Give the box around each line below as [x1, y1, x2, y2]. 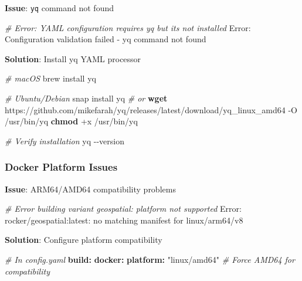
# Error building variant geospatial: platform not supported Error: [5, 202, 242, 215]
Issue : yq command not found [5, 2, 114, 13]
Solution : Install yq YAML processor [5, 52, 141, 65]
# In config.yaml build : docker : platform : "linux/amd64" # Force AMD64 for [5, 253, 295, 265]
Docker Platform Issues [5, 160, 118, 174]
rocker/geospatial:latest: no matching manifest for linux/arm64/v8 [5, 214, 243, 226]
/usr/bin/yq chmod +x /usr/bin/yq [5, 115, 138, 127]
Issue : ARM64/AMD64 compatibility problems [5, 182, 176, 195]
